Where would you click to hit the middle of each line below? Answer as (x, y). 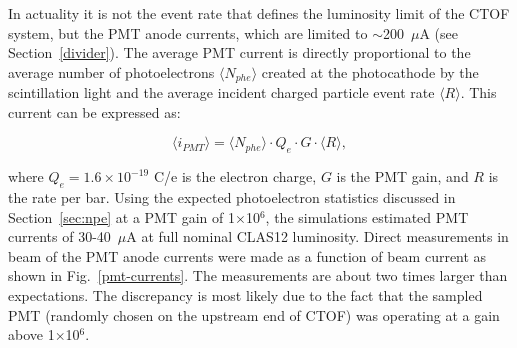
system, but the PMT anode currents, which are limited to (188, 32)
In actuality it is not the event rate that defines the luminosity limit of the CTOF (259, 13)
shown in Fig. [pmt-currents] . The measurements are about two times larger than (258, 275)
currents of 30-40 (59, 236)
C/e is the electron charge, (235, 176)
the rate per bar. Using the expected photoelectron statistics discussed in (232, 197)
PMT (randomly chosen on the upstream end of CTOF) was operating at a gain (254, 314)
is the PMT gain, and (402, 176)
